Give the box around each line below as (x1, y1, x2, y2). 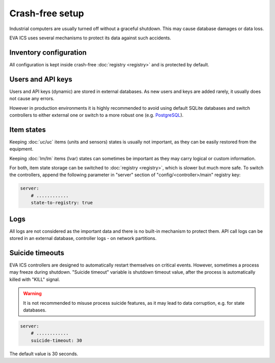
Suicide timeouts (9, 248, 65, 257)
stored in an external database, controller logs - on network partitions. (9, 235, 157, 241)
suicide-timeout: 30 (31, 337, 82, 343)
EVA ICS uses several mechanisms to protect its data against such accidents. (9, 35, 172, 41)
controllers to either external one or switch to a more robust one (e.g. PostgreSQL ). (9, 112, 184, 118)
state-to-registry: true (31, 200, 93, 206)
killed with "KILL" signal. (9, 276, 60, 282)
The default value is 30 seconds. (9, 350, 78, 357)
